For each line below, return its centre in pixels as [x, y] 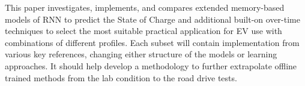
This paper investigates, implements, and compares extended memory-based [145, 7]
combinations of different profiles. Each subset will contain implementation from [152, 42]
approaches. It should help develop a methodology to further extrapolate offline [151, 65]
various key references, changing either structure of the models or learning [141, 54]
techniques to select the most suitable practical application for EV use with [143, 31]
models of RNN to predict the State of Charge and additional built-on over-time [152, 19]
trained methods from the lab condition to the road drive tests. [121, 77]
